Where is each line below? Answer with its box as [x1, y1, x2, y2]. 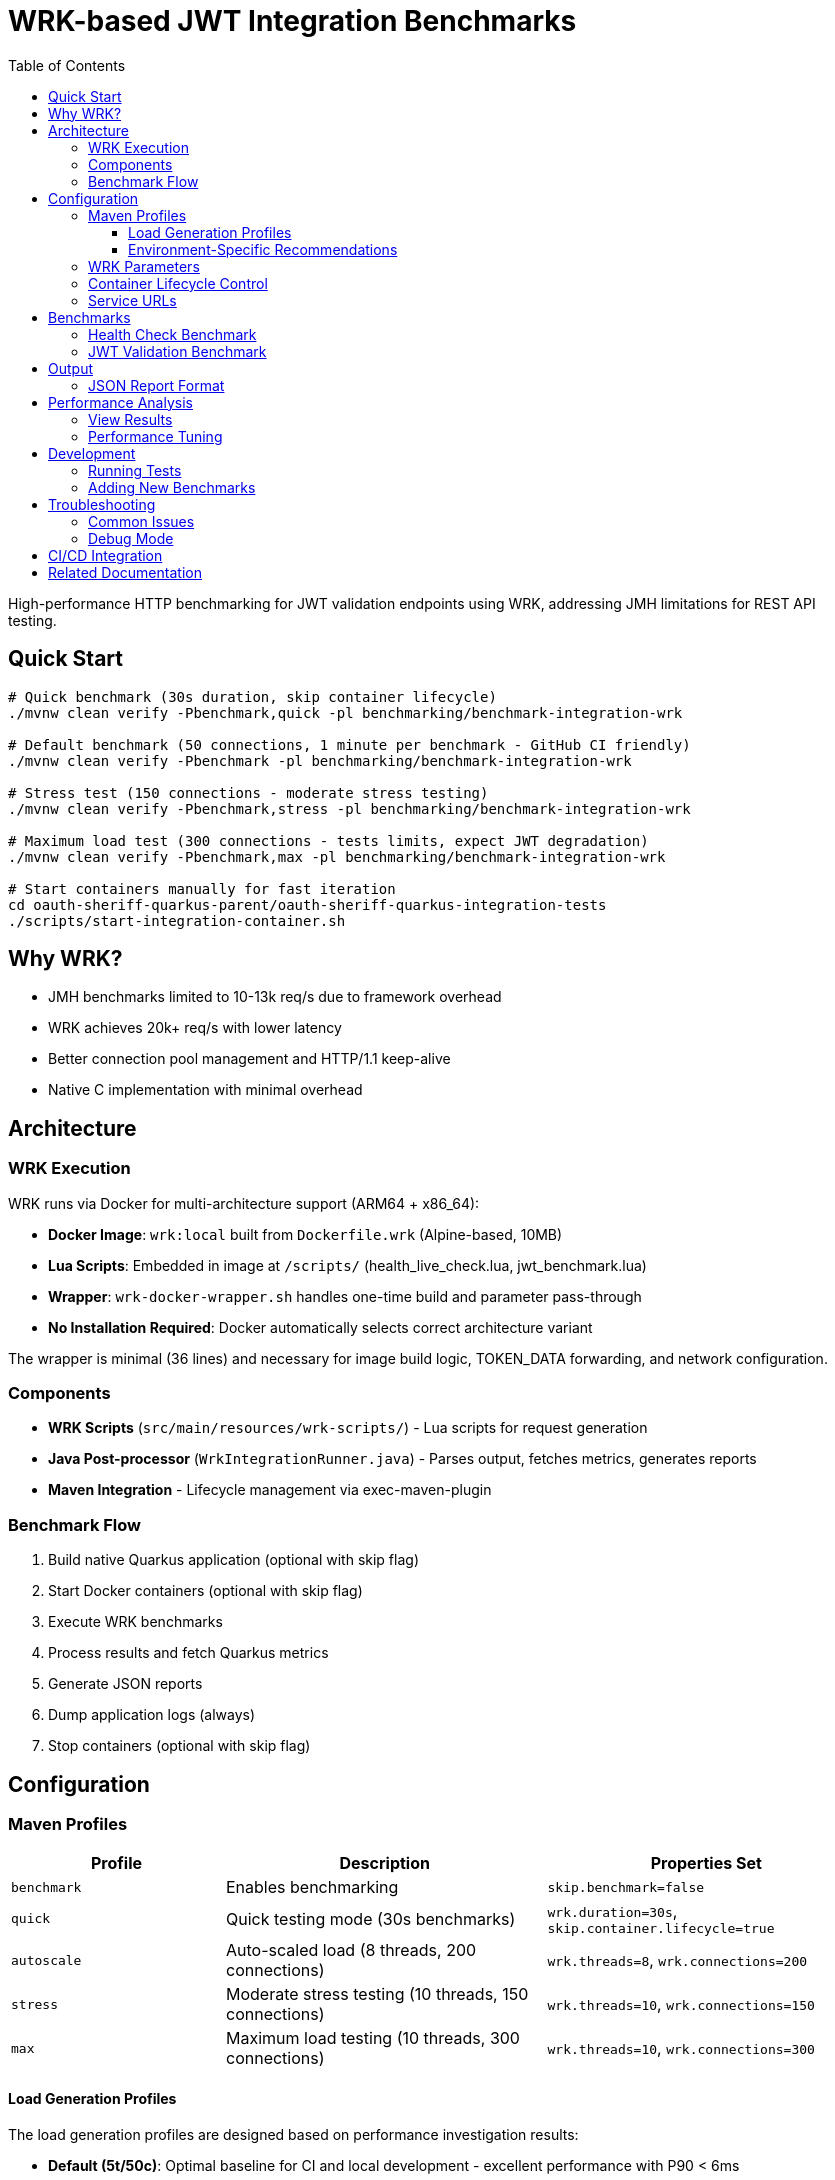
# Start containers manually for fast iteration [8, 880, 396, 897]
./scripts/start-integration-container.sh [8, 912, 346, 929]
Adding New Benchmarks [88, 478, 256, 496]
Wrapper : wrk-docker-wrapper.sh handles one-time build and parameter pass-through [48, 1287, 642, 1305]
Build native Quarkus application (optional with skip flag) [48, 1551, 419, 1569]
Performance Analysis [48, 393, 193, 411]
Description [339, 1853, 430, 1874]
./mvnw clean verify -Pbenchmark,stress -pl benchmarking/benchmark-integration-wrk [8, 800, 691, 817]
